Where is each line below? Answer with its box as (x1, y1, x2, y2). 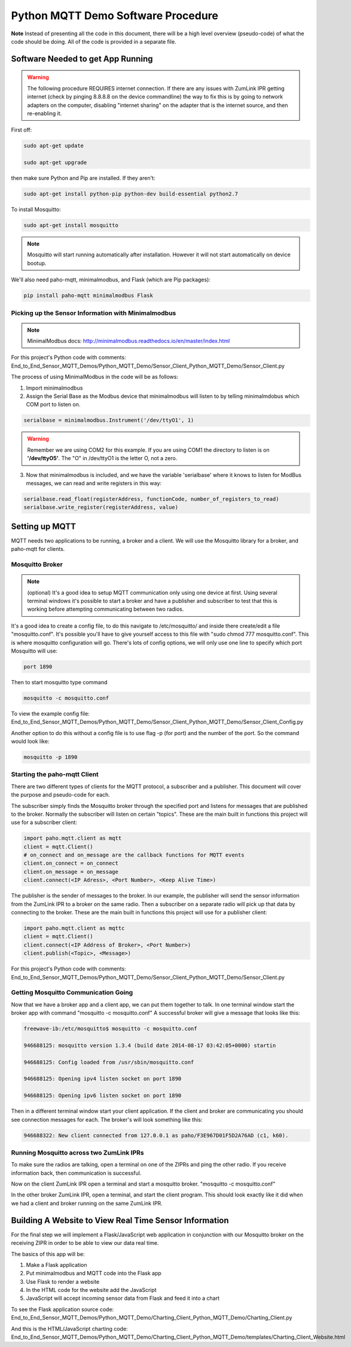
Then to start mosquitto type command (11, 678, 108, 685)
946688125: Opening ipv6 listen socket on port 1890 (23, 1092, 182, 1099)
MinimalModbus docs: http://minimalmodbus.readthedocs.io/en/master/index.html (27, 338, 230, 345)
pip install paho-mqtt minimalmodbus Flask (23, 292, 154, 299)
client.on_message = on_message (23, 868, 119, 875)
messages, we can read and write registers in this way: (26, 479, 161, 486)
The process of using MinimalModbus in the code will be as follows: (11, 374, 179, 381)
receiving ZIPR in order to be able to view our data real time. (11, 1239, 159, 1247)
